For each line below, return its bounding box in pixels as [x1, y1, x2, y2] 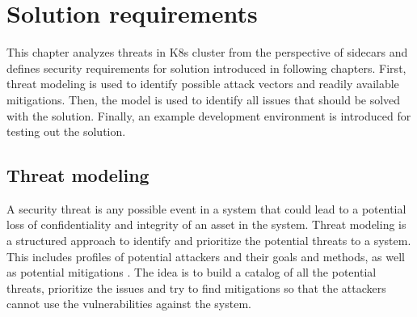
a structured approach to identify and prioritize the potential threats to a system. [6, 232, 411, 249]
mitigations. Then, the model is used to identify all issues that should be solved [6, 91, 401, 108]
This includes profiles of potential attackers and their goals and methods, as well [6, 247, 405, 264]
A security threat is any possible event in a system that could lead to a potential [6, 200, 406, 217]
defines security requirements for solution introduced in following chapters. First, [6, 59, 406, 76]
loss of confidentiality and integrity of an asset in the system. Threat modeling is [6, 216, 406, 233]
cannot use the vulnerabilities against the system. [6, 295, 251, 312]
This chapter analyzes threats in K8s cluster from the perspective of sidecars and [6, 44, 408, 61]
